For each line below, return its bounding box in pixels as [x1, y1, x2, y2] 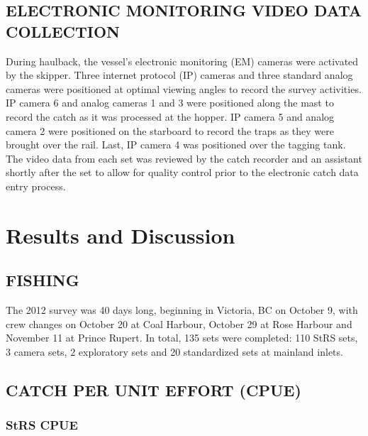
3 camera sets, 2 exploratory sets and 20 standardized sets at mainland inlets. [6, 344, 343, 359]
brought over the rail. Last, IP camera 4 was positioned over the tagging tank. [6, 137, 346, 152]
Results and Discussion [6, 220, 235, 249]
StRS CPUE [6, 416, 78, 434]
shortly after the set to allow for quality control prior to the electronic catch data [6, 165, 359, 180]
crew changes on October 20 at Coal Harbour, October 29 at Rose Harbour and [6, 316, 352, 331]
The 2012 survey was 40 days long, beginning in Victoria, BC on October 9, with [6, 303, 358, 317]
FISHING [6, 269, 79, 291]
